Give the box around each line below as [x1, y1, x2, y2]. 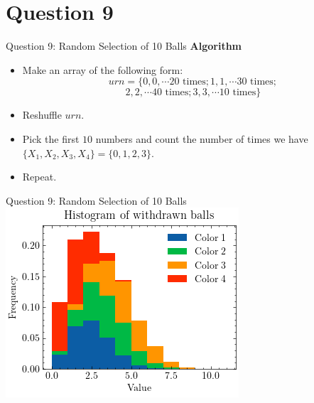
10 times [219, 87, 256, 98]
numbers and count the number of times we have [95, 131, 308, 146]
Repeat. [22, 169, 57, 184]
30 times [237, 77, 274, 87]
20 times [169, 77, 206, 87]
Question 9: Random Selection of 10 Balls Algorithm [6, 38, 242, 53]
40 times [151, 87, 189, 98]
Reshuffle [22, 107, 62, 122]
